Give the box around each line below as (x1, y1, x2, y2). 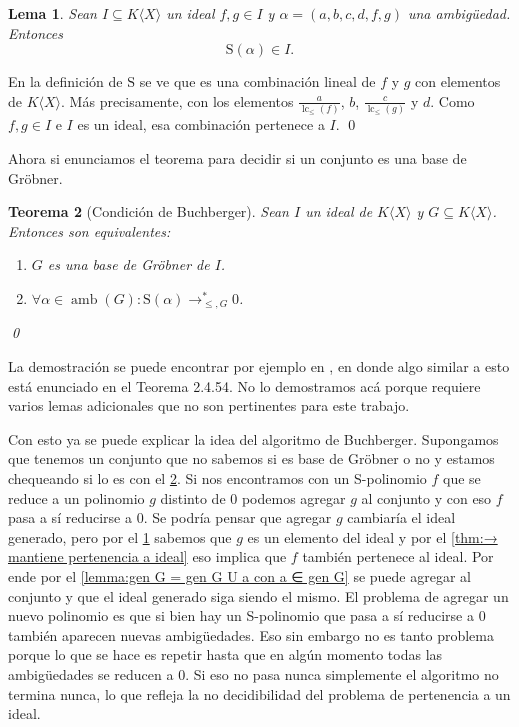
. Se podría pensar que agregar (143, 507, 332, 528)
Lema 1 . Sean (8, 3, 97, 23)
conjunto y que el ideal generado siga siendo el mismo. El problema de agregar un (8, 585, 509, 606)
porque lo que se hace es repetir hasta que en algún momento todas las (8, 644, 443, 665)
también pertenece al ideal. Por (302, 546, 494, 567)
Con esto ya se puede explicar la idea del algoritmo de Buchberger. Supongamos (8, 428, 499, 449)
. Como (430, 90, 475, 111)
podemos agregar (241, 487, 346, 508)
